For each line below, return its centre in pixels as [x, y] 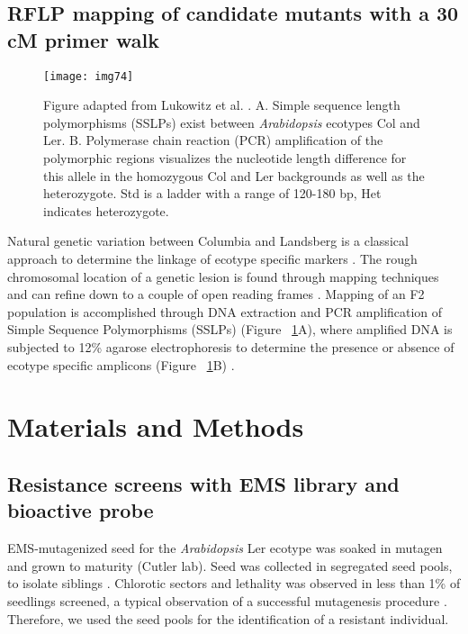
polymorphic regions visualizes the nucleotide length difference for [225, 158]
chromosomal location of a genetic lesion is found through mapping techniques [223, 276]
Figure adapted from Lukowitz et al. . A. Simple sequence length [222, 105]
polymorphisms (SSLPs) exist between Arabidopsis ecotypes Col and [232, 122]
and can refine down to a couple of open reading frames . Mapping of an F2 [216, 294]
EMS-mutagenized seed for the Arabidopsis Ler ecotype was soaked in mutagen [225, 548]
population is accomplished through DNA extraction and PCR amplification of [225, 311]
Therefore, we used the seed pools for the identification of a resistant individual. [228, 618]
